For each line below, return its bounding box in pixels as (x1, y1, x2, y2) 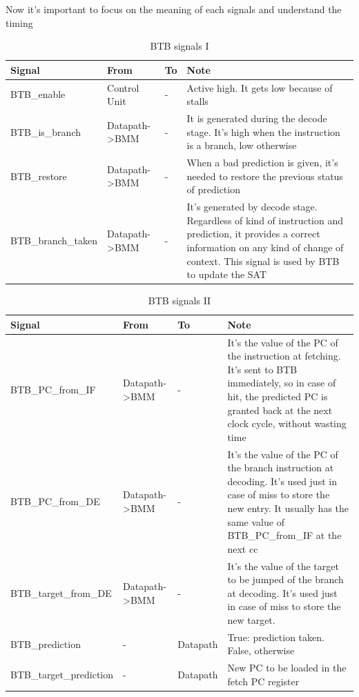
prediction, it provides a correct (186, 226, 320, 241)
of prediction (186, 182, 240, 197)
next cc (227, 541, 258, 556)
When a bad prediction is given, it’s (186, 155, 338, 170)
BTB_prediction (10, 636, 81, 651)
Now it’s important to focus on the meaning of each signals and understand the (6, 2, 342, 16)
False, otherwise (227, 643, 295, 658)
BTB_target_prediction (10, 667, 114, 682)
